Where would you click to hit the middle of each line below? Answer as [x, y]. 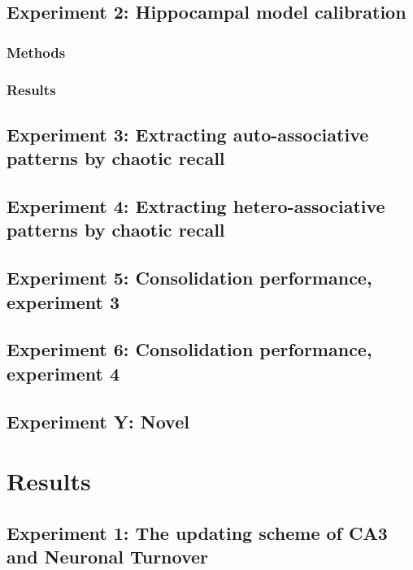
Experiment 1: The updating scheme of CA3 [197, 532]
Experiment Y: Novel [98, 421]
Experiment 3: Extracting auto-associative [188, 134]
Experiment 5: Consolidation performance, [189, 278]
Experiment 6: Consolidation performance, [189, 349]
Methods [36, 52]
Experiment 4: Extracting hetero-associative [196, 206]
